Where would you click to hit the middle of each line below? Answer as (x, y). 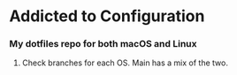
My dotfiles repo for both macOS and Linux (103, 44)
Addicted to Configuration (107, 16)
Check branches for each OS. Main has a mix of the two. (125, 63)
